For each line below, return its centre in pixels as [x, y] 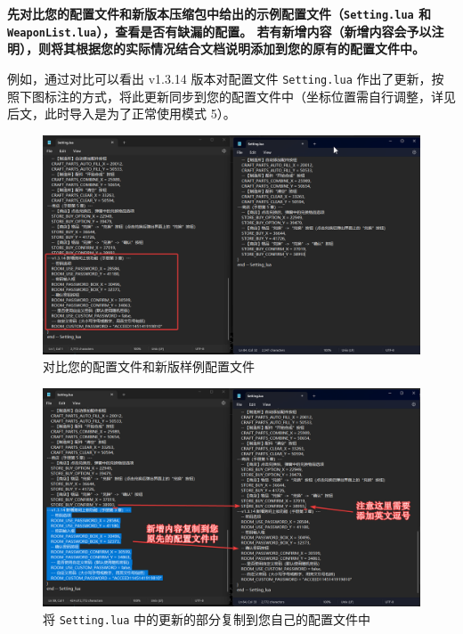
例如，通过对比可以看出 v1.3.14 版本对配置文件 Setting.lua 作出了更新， [219, 78]
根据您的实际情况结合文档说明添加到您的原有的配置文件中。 [250, 49]
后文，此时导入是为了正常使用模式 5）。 [122, 114]
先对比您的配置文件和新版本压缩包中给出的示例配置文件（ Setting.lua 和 [219, 13]
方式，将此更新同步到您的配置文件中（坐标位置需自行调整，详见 [268, 96]
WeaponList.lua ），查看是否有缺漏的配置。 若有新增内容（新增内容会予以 [219, 31]
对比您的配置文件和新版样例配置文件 [149, 366]
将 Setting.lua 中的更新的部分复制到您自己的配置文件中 [207, 618]
